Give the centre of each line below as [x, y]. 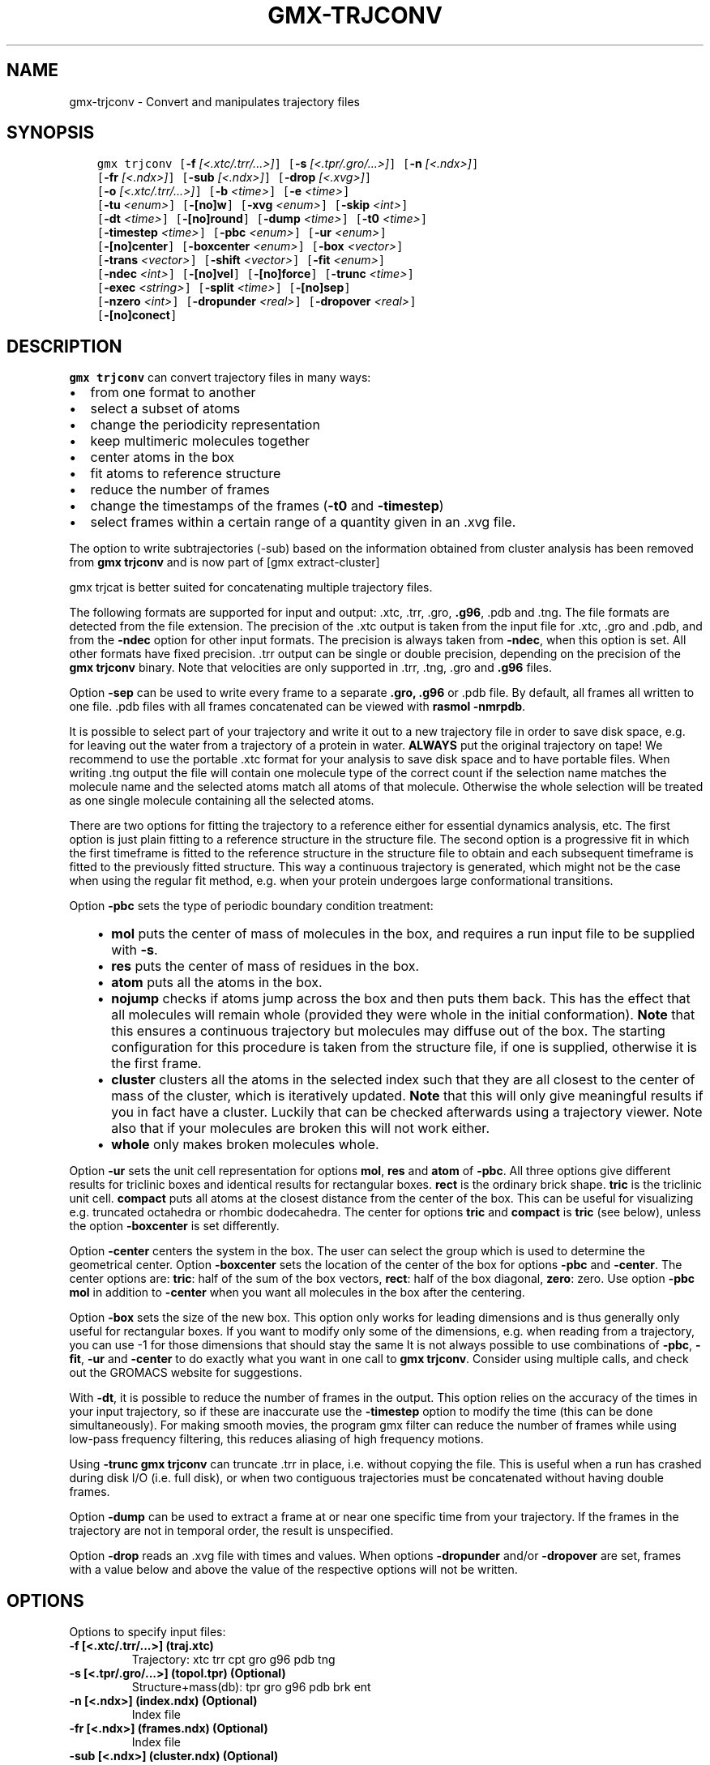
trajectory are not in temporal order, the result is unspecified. [231, 1531]
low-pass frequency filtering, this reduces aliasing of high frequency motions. [276, 1439]
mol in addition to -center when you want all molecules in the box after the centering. [297, 1293]
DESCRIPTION [64, 346]
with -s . [135, 950]
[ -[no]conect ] [137, 315]
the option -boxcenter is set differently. [174, 1226]
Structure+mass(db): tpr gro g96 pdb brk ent [251, 1687]
